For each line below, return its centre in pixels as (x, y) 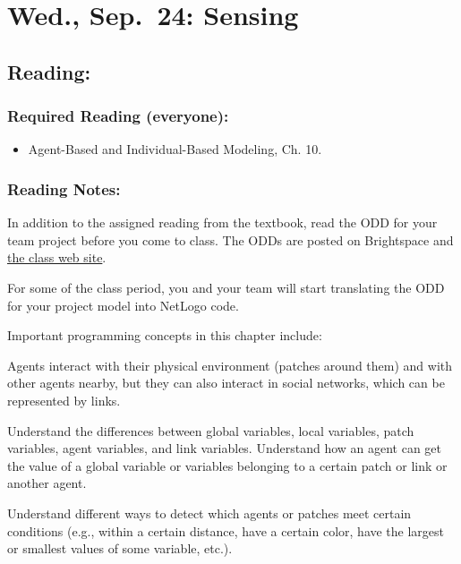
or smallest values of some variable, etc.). (120, 548)
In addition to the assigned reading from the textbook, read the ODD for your (222, 222)
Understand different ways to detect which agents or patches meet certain (209, 513)
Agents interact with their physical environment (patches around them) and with (230, 365)
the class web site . (57, 257)
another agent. (47, 483)
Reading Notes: (64, 188)
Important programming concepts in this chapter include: (165, 335)
